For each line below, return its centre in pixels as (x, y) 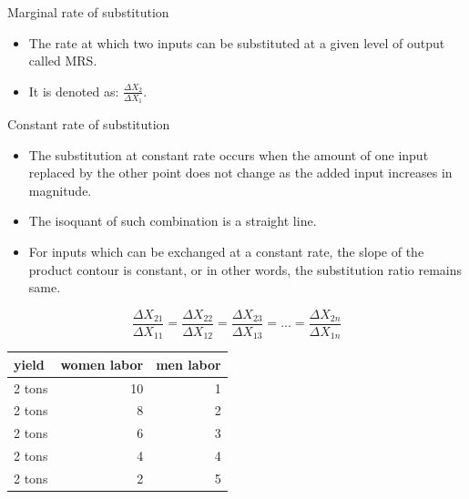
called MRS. (63, 61)
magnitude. (60, 190)
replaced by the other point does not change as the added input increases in (240, 173)
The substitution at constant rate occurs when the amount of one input (229, 154)
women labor (102, 364)
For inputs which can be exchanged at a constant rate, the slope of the (226, 251)
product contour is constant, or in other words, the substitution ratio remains (245, 269)
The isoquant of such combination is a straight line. (173, 221)
